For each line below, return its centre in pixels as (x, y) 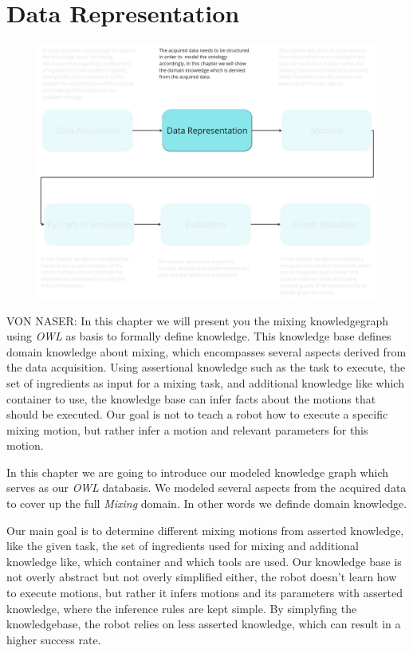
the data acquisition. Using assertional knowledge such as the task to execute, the (206, 367)
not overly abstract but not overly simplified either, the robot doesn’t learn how (202, 577)
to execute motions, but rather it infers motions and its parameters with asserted (205, 593)
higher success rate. (54, 639)
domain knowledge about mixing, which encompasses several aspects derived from (206, 351)
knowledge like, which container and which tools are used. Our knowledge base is (204, 561)
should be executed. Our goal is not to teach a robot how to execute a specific (197, 414)
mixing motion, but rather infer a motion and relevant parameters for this (187, 429)
